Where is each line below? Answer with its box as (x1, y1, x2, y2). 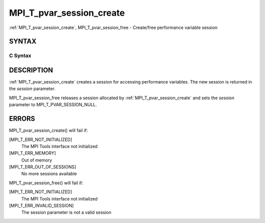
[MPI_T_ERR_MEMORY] (9, 150, 56, 156)
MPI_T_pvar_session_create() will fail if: (9, 128, 88, 134)
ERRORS (9, 114, 35, 123)
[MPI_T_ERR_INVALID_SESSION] (9, 203, 74, 209)
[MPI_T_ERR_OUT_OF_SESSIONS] (9, 164, 76, 170)
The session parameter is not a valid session (21, 209, 111, 216)
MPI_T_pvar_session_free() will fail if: (9, 180, 83, 186)
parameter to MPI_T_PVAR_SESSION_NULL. (9, 102, 97, 108)
